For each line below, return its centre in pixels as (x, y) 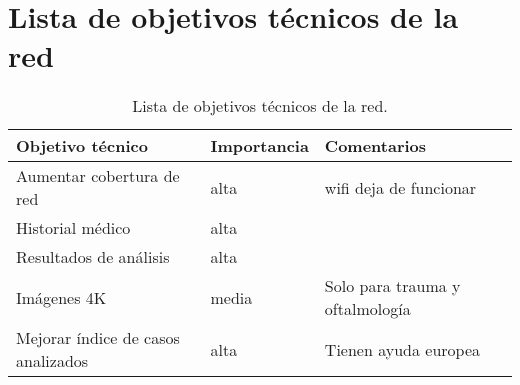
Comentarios (375, 146)
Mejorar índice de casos (98, 338)
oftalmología (367, 309)
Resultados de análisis (93, 257)
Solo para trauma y (392, 286)
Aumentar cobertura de (98, 176)
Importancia (259, 146)
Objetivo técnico (82, 146)
